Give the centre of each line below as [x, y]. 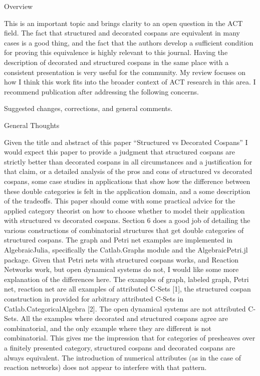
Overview [19, 6]
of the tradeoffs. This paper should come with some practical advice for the [120, 201]
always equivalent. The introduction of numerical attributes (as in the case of [122, 357]
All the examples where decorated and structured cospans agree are [124, 318]
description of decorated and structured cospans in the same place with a [116, 62]
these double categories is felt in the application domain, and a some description [127, 191]
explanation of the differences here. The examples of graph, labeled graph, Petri [126, 279]
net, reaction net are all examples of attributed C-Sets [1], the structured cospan [127, 289]
